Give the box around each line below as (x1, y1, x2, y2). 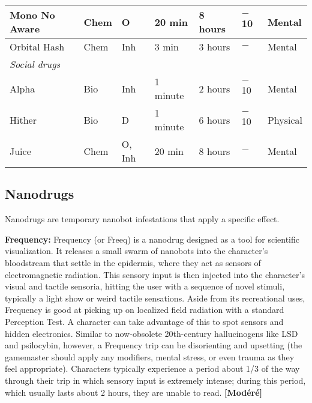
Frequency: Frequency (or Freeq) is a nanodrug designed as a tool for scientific (5, 232, 299, 245)
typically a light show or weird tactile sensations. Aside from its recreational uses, (5, 291, 305, 304)
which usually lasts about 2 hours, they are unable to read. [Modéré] (5, 386, 263, 398)
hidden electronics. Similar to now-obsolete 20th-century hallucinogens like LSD (5, 327, 298, 339)
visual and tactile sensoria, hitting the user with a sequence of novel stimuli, (5, 280, 285, 292)
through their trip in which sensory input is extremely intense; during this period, (5, 374, 306, 386)
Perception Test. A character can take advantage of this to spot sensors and (5, 315, 284, 327)
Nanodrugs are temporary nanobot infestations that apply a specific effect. (5, 213, 280, 225)
